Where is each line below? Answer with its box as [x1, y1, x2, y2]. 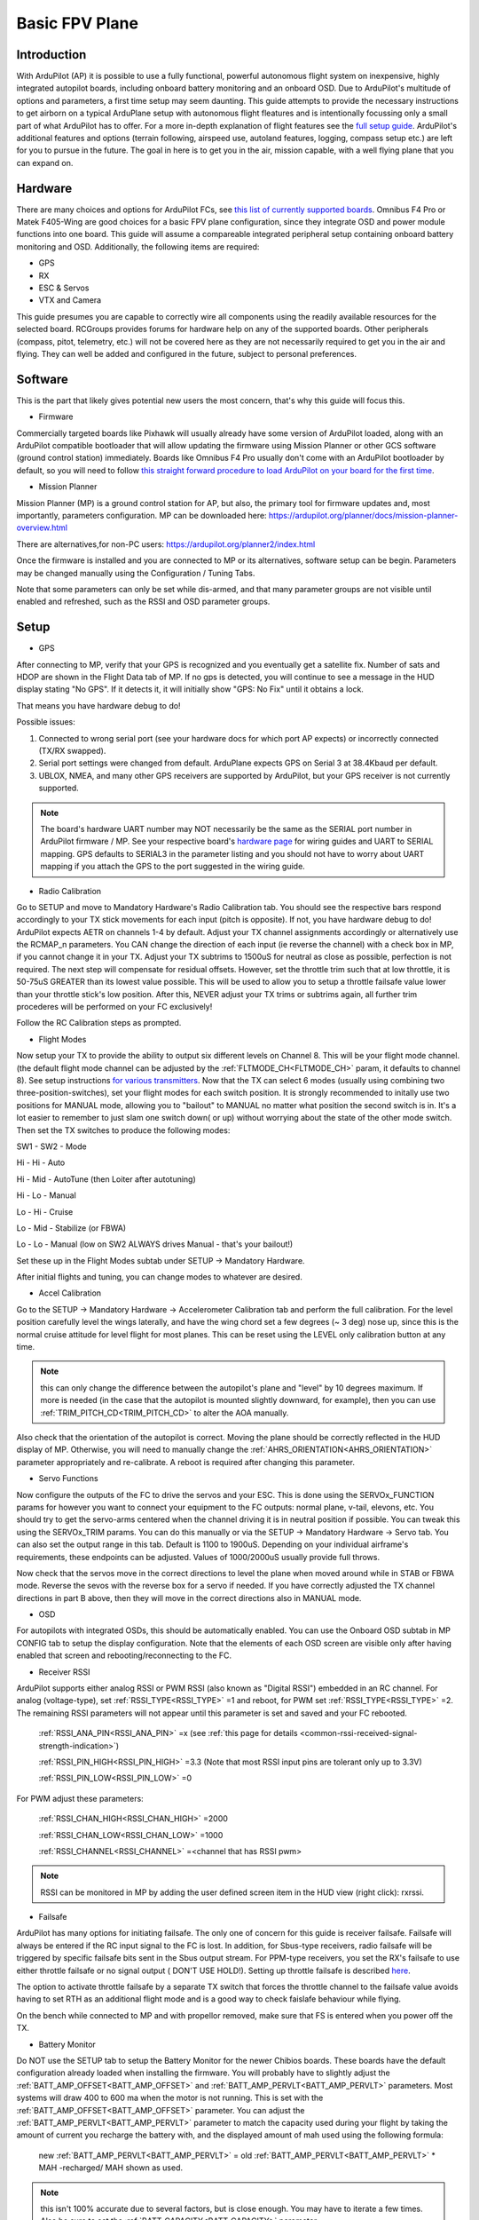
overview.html [16, 522, 68, 533]
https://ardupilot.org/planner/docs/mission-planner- [268, 511, 459, 521]
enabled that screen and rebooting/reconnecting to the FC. [16, 1650, 232, 1661]
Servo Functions [38, 1473, 98, 1484]
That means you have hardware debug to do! [16, 700, 181, 710]
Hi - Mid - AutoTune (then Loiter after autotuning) [16, 1173, 197, 1185]
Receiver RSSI [38, 1666, 90, 1677]
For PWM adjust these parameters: [16, 1793, 144, 1804]
